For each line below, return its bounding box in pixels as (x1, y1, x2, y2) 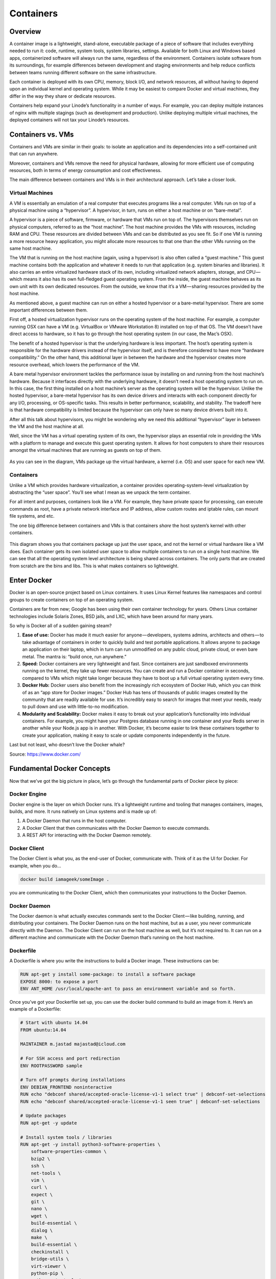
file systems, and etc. (9, 513, 55, 519)
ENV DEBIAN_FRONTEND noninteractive (20, 1084, 112, 1090)
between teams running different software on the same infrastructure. (9, 69, 157, 75)
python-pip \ (31, 1270, 64, 1276)
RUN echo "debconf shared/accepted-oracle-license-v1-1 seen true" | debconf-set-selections (20, 1098, 260, 1105)
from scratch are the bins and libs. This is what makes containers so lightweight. (9, 563, 179, 569)
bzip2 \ (31, 1156, 51, 1161)
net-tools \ (31, 1170, 61, 1176)
